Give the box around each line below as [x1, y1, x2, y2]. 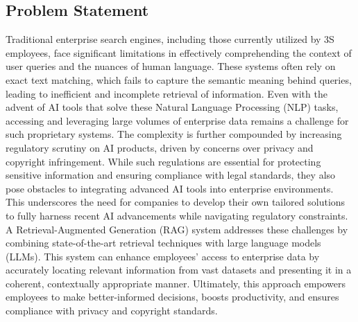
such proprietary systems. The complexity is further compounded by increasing [6, 127, 342, 141]
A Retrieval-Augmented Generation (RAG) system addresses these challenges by [6, 222, 348, 236]
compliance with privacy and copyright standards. [6, 303, 218, 318]
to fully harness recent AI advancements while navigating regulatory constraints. [6, 208, 348, 222]
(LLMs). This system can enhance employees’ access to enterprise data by [6, 249, 320, 263]
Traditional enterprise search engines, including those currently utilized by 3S [6, 32, 334, 46]
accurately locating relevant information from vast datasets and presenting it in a [6, 262, 352, 277]
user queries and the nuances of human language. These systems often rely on [6, 59, 336, 73]
